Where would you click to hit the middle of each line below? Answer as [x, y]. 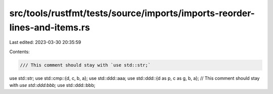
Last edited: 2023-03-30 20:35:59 [45, 42]
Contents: [19, 52]
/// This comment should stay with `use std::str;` [85, 65]
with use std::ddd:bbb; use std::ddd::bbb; [52, 85]
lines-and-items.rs [50, 27]
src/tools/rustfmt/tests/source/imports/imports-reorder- [132, 13]
